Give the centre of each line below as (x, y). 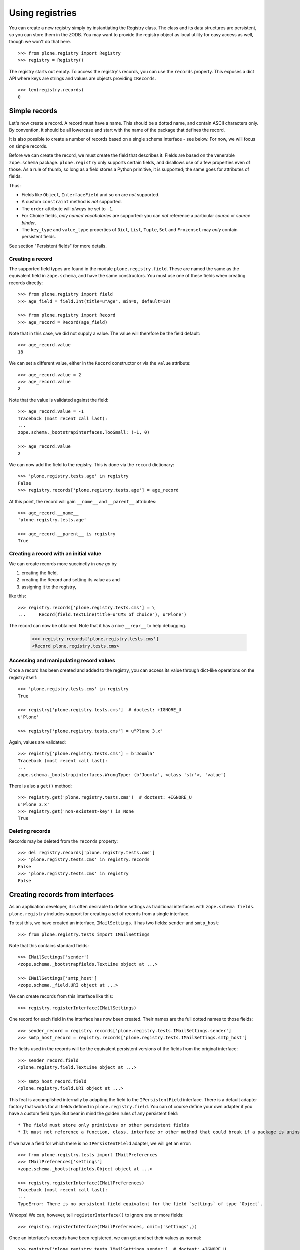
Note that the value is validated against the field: (59, 400)
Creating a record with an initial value (55, 554)
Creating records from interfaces (62, 895)
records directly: (26, 283)
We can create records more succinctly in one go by (63, 564)
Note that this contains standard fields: (49, 946)
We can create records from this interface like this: (61, 996)
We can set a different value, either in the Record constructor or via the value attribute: (100, 363)
